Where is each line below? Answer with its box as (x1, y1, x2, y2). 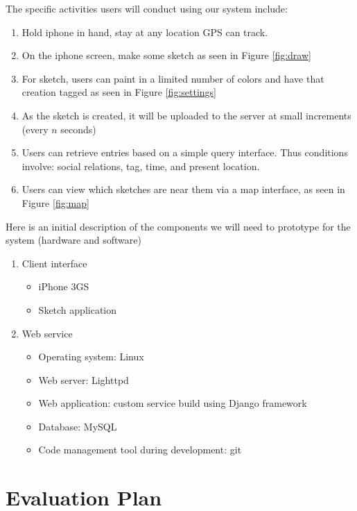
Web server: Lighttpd (38, 372, 129, 387)
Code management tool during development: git (38, 442, 242, 457)
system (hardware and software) (6, 233, 141, 247)
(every (21, 122, 49, 136)
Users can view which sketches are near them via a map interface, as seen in (21, 182, 345, 196)
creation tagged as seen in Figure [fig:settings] (21, 85, 216, 99)
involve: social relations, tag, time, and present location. (21, 158, 260, 173)
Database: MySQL (38, 419, 117, 433)
